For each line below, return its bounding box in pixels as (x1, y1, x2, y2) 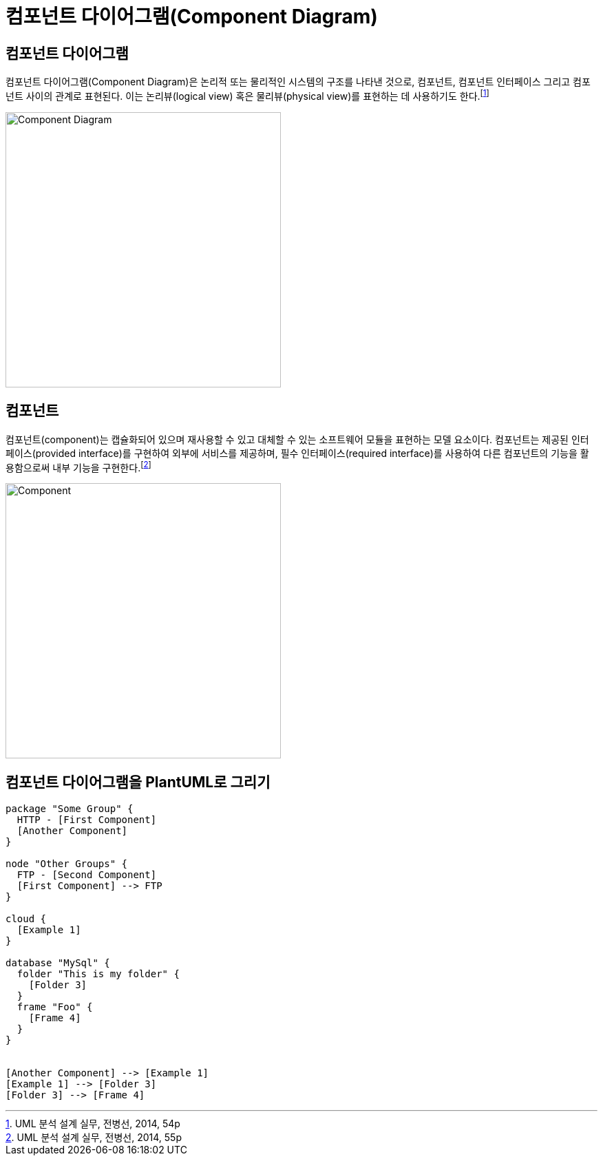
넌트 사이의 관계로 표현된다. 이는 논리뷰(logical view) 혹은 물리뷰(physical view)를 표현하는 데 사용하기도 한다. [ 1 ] (6, 88, 489, 102)
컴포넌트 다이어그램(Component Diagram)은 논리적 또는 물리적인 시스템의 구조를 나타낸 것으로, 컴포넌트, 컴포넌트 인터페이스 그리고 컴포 (6, 76, 591, 88)
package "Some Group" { (6, 803, 134, 815)
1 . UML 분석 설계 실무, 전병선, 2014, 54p (6, 1118, 180, 1130)
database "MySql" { (6, 957, 110, 969)
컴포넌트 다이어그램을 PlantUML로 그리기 (6, 773, 271, 791)
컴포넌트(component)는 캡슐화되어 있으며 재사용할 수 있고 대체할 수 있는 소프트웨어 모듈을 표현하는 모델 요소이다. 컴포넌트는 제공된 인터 (6, 433, 589, 445)
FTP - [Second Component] (17, 869, 157, 881)
